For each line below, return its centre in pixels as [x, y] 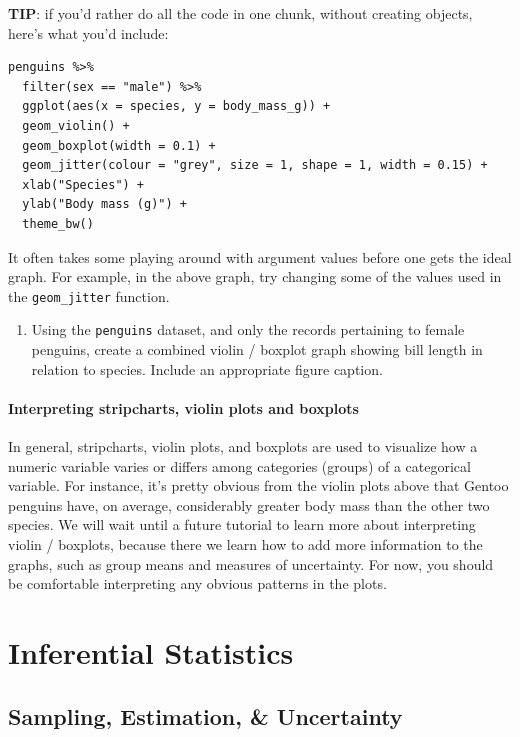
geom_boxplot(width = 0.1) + [119, 145]
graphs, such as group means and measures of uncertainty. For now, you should [251, 563]
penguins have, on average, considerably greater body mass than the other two [249, 504]
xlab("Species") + [83, 184]
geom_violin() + [76, 125]
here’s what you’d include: [88, 32]
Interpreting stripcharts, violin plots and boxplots [183, 407]
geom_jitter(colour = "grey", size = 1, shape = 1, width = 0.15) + [255, 165]
